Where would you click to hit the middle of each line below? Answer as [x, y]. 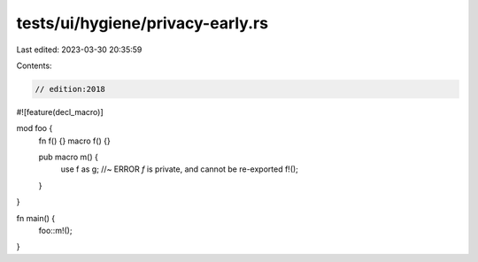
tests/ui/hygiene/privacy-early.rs [143, 23]
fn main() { [36, 218]
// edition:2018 [70, 89]
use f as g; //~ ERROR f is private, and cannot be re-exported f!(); [179, 169]
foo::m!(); [55, 231]
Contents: [34, 65]
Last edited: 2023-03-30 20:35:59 [79, 50]
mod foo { [35, 128]
